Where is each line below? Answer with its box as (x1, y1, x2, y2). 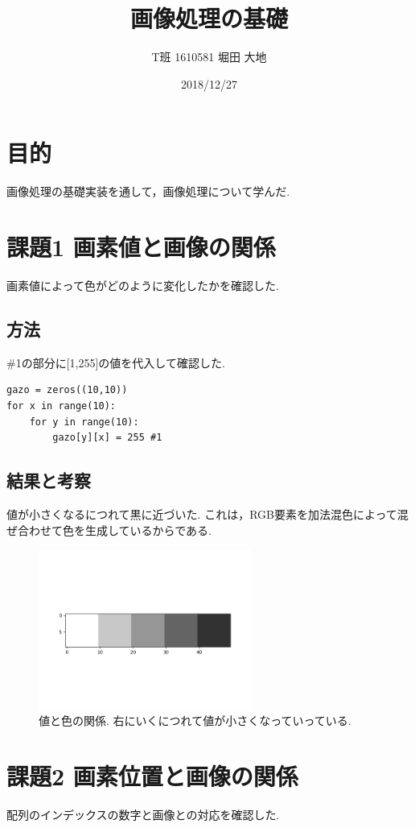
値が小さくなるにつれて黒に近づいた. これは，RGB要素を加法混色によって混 (6, 505, 409, 522)
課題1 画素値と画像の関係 (6, 230, 276, 263)
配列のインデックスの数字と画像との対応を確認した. (6, 805, 280, 822)
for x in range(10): (6, 400, 117, 412)
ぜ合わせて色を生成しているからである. (6, 521, 212, 538)
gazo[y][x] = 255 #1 (52, 432, 162, 444)
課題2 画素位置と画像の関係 (6, 759, 298, 792)
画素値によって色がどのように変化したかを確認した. (6, 276, 279, 293)
